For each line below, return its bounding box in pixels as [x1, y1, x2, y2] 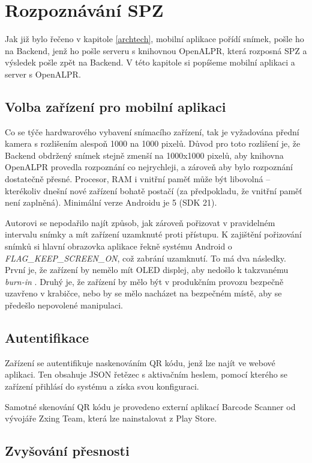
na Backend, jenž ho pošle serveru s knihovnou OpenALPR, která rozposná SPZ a [5, 44, 307, 57]
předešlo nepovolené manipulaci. [5, 299, 123, 311]
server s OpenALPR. [5, 67, 81, 80]
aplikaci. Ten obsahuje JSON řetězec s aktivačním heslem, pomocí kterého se [5, 368, 288, 381]
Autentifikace [5, 328, 89, 346]
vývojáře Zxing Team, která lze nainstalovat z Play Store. [5, 412, 217, 425]
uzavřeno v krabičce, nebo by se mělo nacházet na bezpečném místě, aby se [5, 287, 282, 299]
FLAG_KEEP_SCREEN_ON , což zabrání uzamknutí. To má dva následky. [5, 251, 286, 264]
